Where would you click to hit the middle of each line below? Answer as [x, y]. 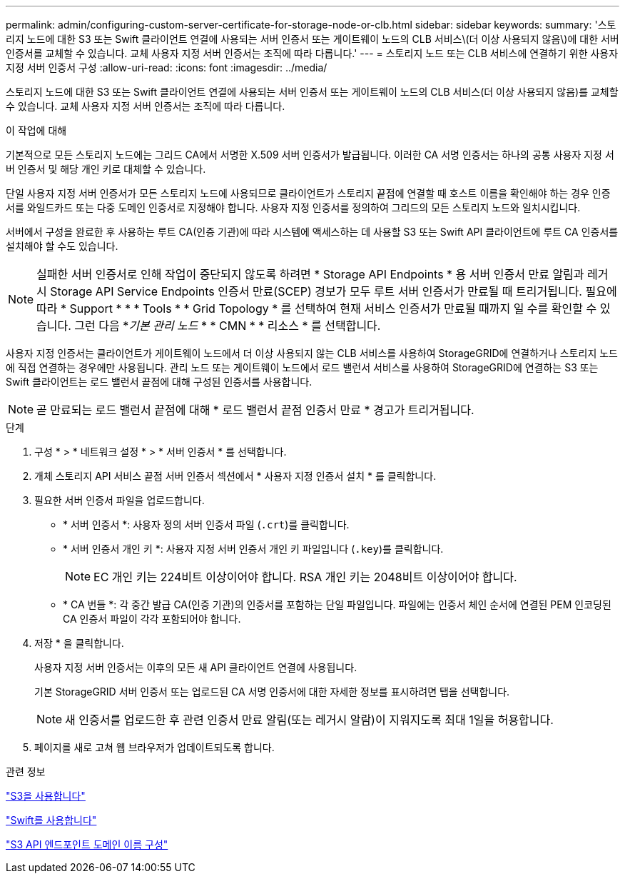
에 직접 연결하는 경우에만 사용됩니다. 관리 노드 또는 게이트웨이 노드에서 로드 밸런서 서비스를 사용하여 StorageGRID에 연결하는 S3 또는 [302, 367]
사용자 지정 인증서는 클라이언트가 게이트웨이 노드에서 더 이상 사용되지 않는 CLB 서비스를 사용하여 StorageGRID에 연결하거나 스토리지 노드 [312, 353]
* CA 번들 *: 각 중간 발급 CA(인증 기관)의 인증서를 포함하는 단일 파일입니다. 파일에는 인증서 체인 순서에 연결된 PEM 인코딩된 [337, 604]
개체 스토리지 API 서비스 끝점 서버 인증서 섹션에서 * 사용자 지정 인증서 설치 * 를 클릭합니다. [235, 476]
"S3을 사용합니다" [46, 796]
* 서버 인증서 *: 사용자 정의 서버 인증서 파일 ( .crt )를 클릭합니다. [206, 524]
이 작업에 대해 [36, 130]
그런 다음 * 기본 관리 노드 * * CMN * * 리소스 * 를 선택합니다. [228, 326]
